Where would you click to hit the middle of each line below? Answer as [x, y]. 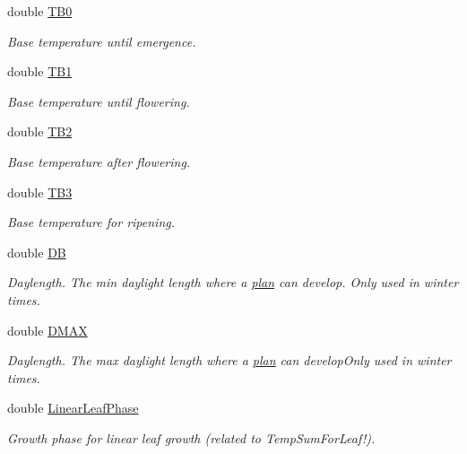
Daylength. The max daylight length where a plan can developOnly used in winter [229, 360]
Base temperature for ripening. [91, 222]
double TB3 [40, 192]
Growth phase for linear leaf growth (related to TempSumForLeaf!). [191, 437]
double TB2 [40, 131]
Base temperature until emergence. [102, 41]
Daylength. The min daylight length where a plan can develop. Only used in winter [233, 282]
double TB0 [40, 11]
